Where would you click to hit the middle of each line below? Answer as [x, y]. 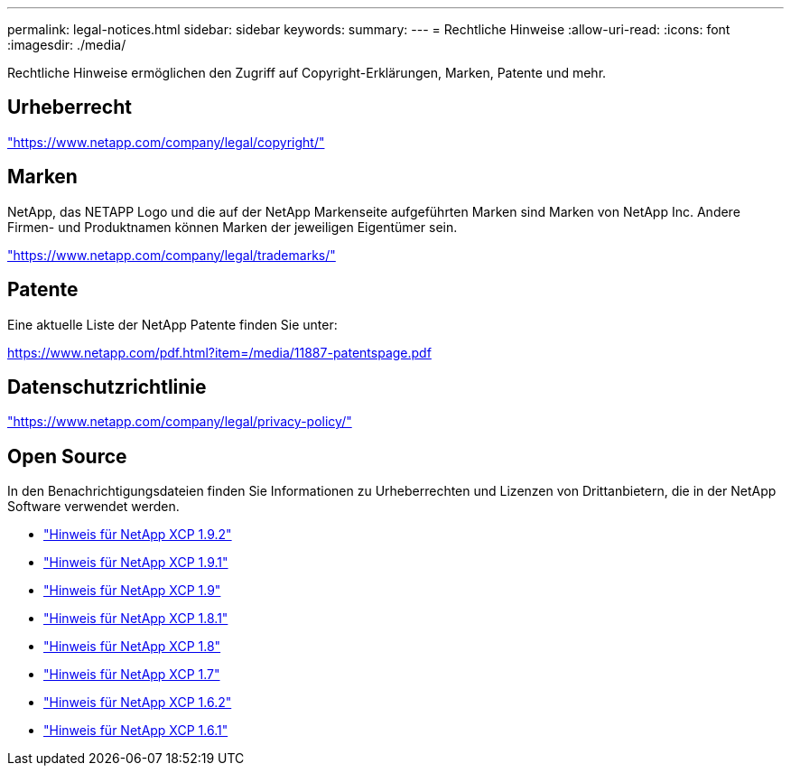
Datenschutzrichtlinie [107, 386]
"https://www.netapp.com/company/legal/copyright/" [166, 142]
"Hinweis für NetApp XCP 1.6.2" [138, 703]
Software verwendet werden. [93, 507]
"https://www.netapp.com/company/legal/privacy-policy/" [180, 422]
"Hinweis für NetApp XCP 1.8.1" [136, 619]
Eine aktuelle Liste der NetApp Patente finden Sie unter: [172, 324]
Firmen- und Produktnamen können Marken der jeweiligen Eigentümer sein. [233, 227]
